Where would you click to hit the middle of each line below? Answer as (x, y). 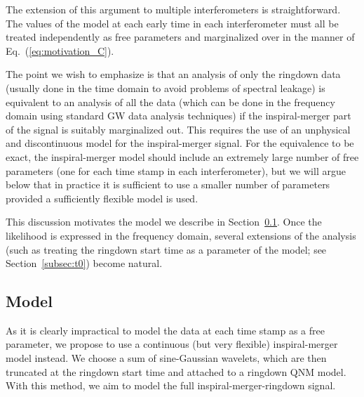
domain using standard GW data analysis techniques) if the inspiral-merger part (178, 116)
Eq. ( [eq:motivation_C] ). (60, 50)
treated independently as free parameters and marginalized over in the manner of (180, 37)
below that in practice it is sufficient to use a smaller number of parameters (168, 184)
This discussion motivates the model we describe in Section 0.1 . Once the (164, 222)
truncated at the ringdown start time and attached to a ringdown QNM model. (176, 371)
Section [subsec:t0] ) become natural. (84, 263)
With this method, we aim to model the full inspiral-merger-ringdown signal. (171, 385)
